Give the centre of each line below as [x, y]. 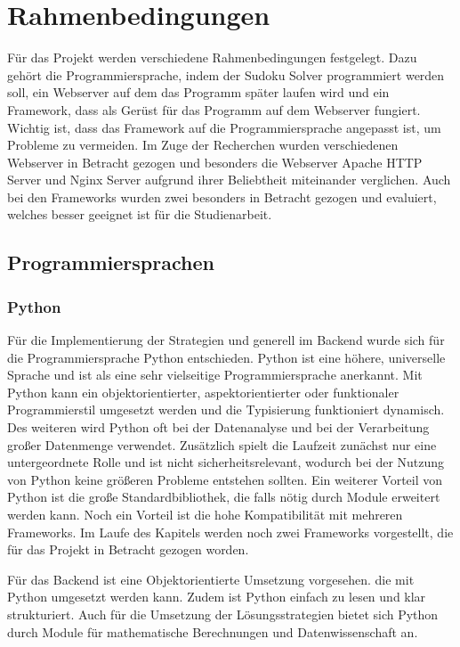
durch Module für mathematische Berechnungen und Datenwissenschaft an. [213, 631]
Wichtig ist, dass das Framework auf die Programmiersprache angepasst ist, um [224, 127]
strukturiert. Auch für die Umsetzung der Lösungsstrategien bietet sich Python [223, 614]
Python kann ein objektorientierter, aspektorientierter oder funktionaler [203, 392]
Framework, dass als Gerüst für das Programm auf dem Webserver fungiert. [214, 109]
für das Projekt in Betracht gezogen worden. [128, 549]
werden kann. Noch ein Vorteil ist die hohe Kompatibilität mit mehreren [205, 514]
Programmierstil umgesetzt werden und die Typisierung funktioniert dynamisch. [226, 409]
